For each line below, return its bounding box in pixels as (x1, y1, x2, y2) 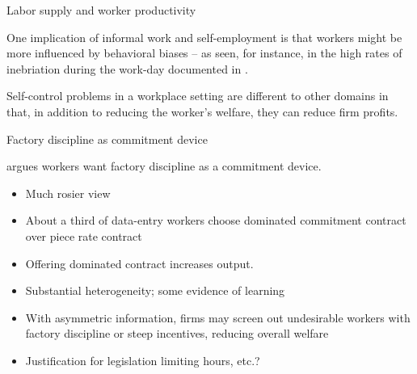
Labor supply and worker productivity (6, 2, 196, 18)
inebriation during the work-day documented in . (6, 60, 248, 77)
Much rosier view (25, 184, 111, 201)
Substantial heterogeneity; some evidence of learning (25, 282, 285, 299)
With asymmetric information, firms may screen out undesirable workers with (25, 309, 411, 326)
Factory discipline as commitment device (6, 130, 208, 147)
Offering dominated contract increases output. (25, 254, 254, 271)
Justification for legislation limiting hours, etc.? (25, 351, 260, 368)
